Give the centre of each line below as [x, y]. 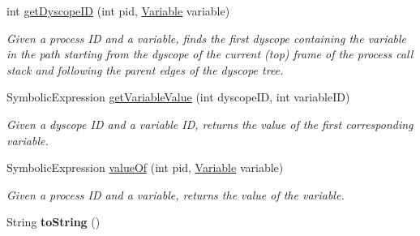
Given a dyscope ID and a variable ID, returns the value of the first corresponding [210, 124]
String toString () [54, 222]
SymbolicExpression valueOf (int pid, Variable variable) [145, 167]
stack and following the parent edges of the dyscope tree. [145, 69]
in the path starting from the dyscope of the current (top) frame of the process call [210, 54]
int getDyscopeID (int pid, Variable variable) [118, 11]
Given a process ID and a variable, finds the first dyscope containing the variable [207, 38]
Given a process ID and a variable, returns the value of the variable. [176, 194]
